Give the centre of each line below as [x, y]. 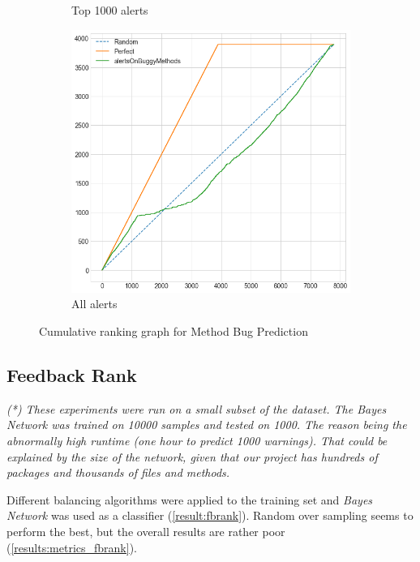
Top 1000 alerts [110, 10]
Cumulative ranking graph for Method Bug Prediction [174, 331]
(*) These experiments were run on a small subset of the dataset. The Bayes [197, 408]
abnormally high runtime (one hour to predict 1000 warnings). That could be [197, 441]
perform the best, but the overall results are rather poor [146, 531]
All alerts [94, 304]
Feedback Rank [72, 375]
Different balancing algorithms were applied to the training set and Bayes [190, 499]
